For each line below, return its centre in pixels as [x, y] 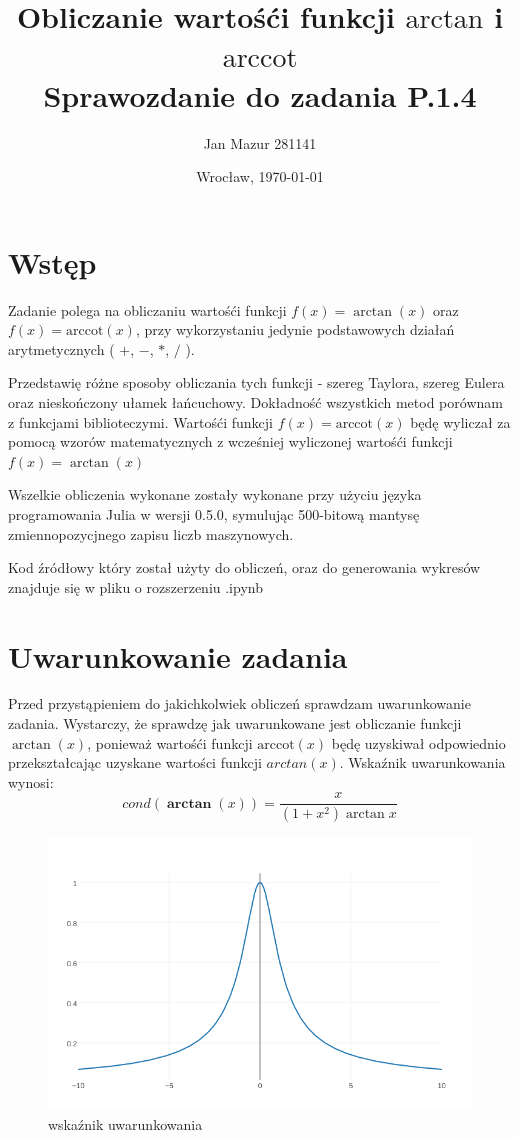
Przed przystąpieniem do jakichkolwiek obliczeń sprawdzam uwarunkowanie [239, 703]
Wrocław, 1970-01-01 [260, 176]
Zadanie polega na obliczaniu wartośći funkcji [147, 309]
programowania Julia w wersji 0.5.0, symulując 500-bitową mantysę [214, 513]
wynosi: [31, 781]
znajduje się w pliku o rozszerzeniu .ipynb [135, 586]
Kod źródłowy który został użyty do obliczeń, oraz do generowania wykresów [244, 567]
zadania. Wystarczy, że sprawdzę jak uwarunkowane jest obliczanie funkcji [235, 723]
